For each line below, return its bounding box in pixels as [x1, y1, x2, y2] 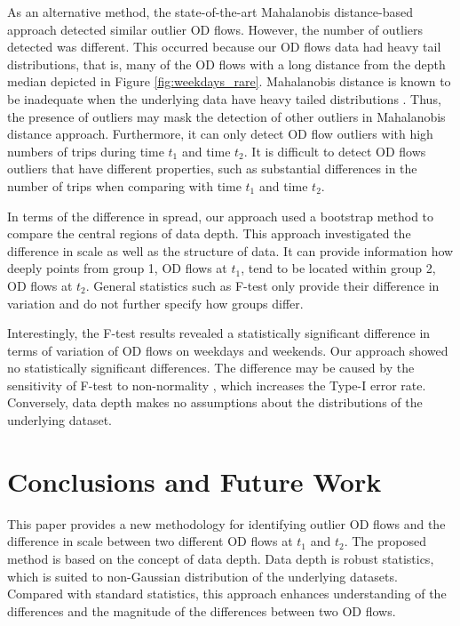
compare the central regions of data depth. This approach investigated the [7, 224, 411, 243]
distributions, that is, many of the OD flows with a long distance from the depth [7, 54, 446, 73]
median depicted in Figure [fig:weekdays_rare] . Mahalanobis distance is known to [7, 72, 451, 91]
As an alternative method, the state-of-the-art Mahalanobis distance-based [7, 3, 414, 20]
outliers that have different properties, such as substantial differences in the [7, 159, 417, 178]
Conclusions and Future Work [7, 462, 382, 499]
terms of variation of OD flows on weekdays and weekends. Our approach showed [7, 341, 448, 359]
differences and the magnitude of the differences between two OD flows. [7, 601, 396, 620]
